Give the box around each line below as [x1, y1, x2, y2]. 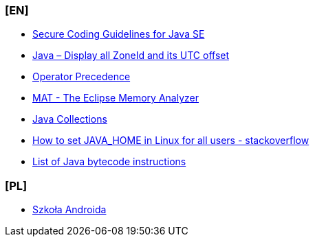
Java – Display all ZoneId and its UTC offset [32, 49, 230, 62]
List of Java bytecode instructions [32, 156, 186, 168]
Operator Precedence [32, 71, 131, 83]
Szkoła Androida [32, 204, 107, 216]
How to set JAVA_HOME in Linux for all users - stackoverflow [32, 134, 309, 147]
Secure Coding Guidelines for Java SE [32, 28, 205, 40]
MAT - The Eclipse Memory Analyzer [32, 92, 199, 104]
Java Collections [32, 113, 107, 125]
